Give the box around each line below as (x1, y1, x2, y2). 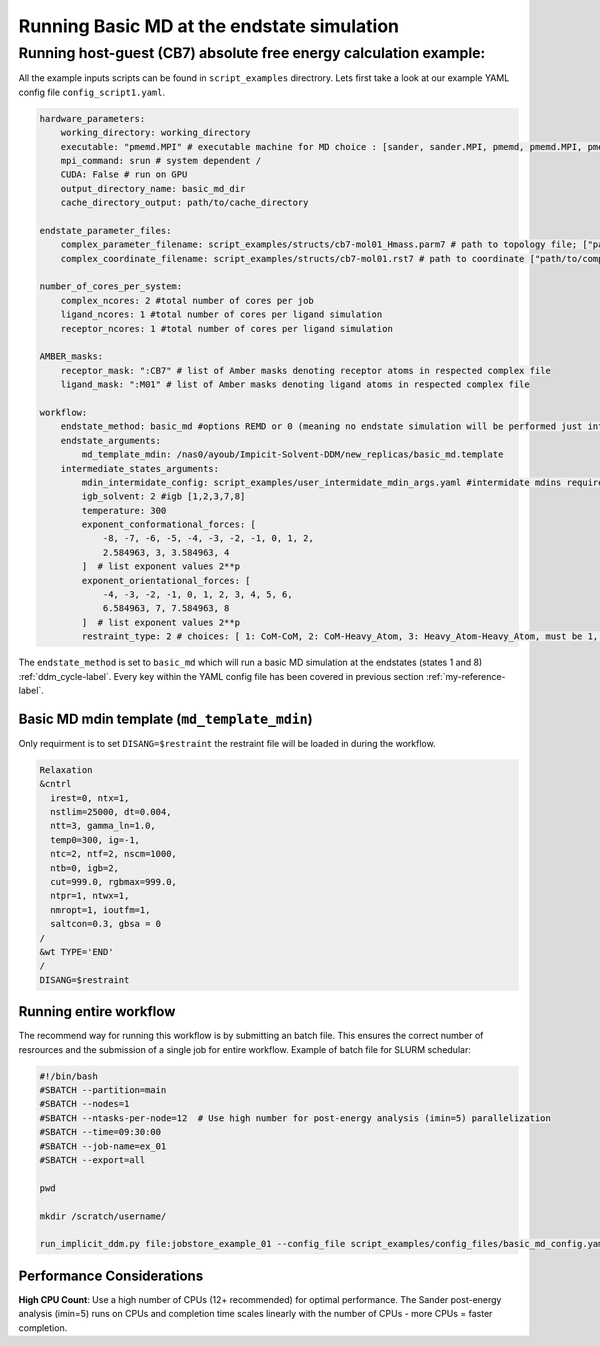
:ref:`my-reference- (425, 670, 506, 682)
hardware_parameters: (39, 113, 146, 124)
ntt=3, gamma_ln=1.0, (50, 820, 157, 832)
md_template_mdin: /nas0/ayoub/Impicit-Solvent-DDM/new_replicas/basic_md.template (81, 449, 504, 460)
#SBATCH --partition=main (39, 1085, 167, 1095)
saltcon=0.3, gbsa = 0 (50, 918, 162, 930)
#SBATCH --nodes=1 (39, 1098, 130, 1110)
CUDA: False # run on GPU (60, 169, 188, 180)
